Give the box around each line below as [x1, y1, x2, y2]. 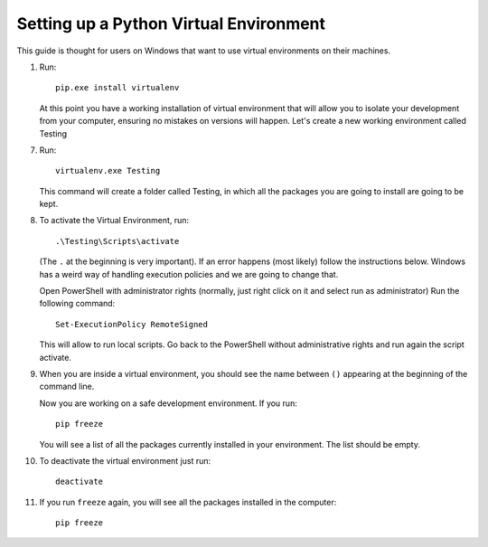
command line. [39, 381, 95, 392]
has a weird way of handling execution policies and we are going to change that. [39, 269, 339, 279]
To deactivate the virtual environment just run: [39, 455, 211, 466]
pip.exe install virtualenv [55, 82, 180, 93]
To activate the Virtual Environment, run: [39, 215, 190, 226]
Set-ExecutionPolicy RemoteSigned [55, 319, 208, 329]
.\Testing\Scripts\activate [55, 236, 180, 246]
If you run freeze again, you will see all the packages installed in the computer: [39, 496, 337, 507]
